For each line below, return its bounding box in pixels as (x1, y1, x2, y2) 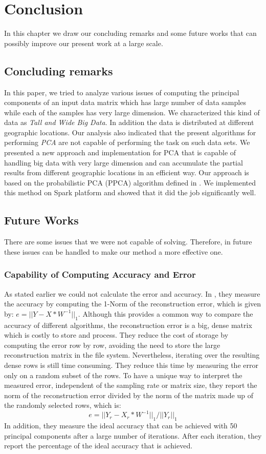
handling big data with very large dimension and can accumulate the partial (4, 157, 243, 168)
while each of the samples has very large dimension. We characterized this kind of (4, 107, 260, 117)
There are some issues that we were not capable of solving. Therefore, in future (4, 236, 252, 247)
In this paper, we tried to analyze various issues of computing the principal (4, 87, 239, 97)
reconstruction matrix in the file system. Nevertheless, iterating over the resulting (4, 349, 260, 360)
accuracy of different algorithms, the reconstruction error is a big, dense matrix (4, 319, 252, 330)
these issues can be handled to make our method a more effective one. (4, 246, 223, 257)
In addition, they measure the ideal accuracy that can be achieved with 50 (4, 420, 237, 431)
